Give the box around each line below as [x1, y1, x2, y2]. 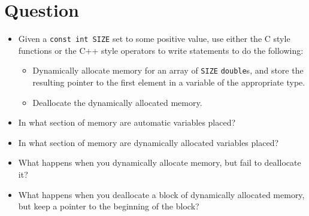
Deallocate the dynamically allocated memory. [32, 96, 202, 108]
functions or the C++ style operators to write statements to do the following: [18, 44, 304, 56]
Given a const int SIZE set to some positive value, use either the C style [18, 32, 290, 45]
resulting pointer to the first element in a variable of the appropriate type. [32, 76, 305, 89]
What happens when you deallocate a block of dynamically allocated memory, [18, 188, 305, 200]
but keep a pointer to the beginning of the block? [18, 200, 199, 212]
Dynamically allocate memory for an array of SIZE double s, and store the [32, 64, 304, 77]
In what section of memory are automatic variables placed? [18, 116, 236, 129]
